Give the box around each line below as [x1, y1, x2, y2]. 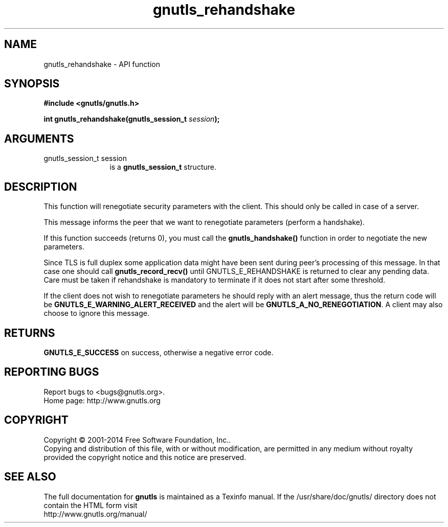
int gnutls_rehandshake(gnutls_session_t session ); [43, 114, 220, 124]
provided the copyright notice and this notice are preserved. [43, 452, 247, 462]
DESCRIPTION [4, 180, 77, 193]
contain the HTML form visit [43, 500, 138, 510]
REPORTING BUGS [4, 365, 99, 379]
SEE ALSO [4, 470, 56, 484]
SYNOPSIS [4, 77, 60, 90]
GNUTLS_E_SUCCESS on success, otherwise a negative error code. [43, 348, 274, 357]
